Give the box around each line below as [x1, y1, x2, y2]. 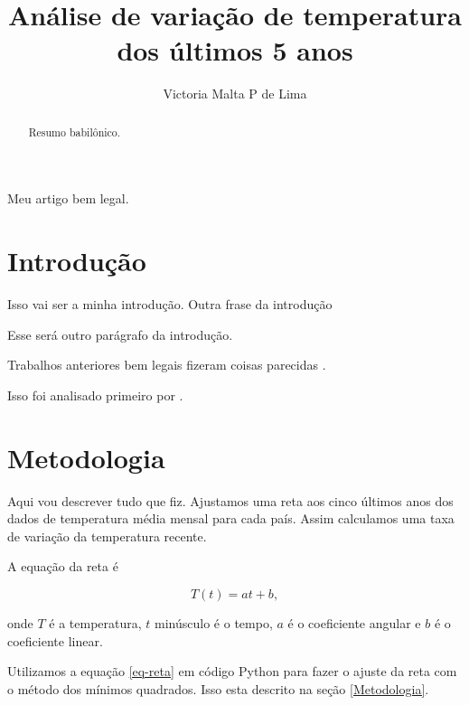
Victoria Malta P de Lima [163, 84, 307, 103]
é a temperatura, [49, 613, 142, 632]
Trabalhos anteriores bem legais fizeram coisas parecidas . [7, 355, 326, 374]
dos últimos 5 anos [117, 32, 353, 69]
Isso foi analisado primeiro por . [7, 385, 183, 404]
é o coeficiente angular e [287, 613, 421, 632]
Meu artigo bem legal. [7, 189, 129, 208]
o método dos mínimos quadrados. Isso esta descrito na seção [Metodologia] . [7, 679, 429, 698]
